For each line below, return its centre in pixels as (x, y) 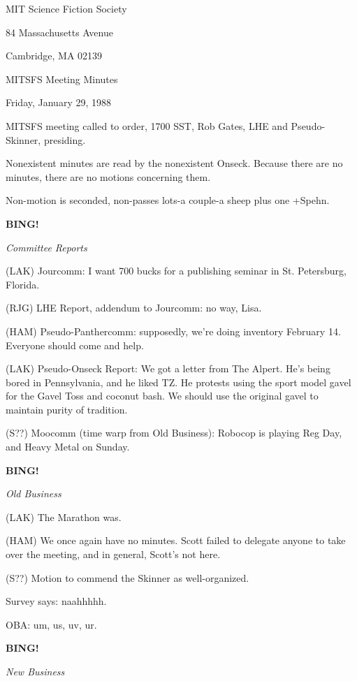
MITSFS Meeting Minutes (62, 79)
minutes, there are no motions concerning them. (108, 176)
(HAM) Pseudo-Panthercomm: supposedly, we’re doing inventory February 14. (173, 331)
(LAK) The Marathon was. (64, 517)
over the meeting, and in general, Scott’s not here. (113, 554)
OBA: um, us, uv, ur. (51, 624)
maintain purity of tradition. (67, 409)
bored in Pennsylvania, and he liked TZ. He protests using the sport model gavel (178, 382)
